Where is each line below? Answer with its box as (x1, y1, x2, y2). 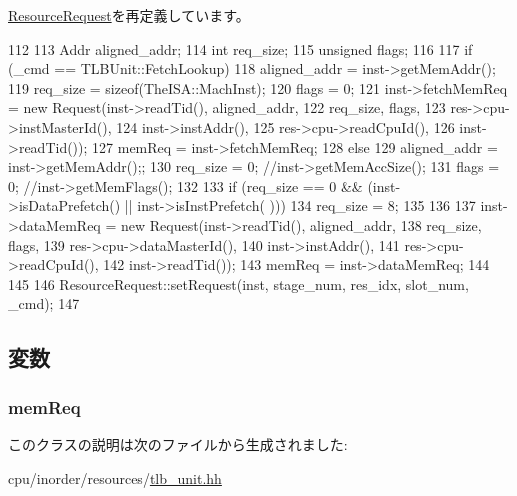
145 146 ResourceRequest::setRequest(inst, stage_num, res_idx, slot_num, (8, 273, 469, 294)
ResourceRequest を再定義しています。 (8, 5, 250, 25)
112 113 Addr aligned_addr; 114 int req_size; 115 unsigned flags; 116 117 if (8, 38, 473, 59)
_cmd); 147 (8, 293, 80, 314)
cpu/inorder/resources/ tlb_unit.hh (8, 467, 222, 488)
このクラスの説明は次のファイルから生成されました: (8, 433, 348, 454)
